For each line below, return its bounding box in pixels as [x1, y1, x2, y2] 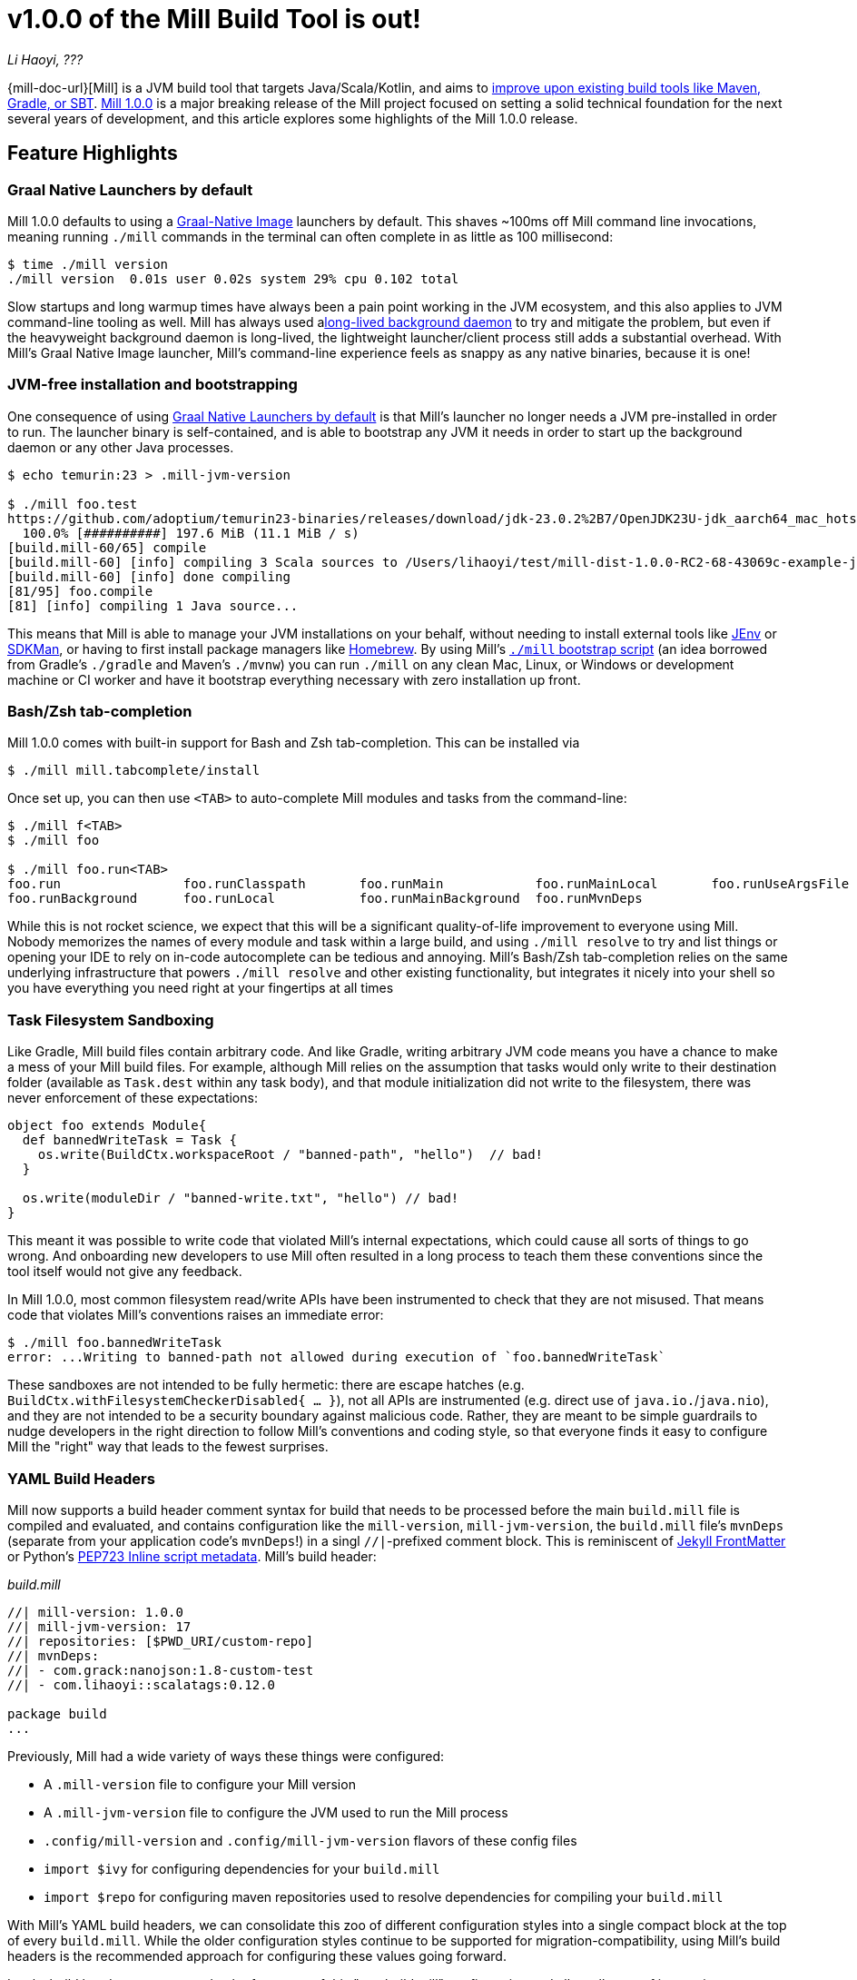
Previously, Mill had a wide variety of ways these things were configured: [7, 1747, 445, 1764]
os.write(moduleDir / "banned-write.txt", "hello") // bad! [22, 1191, 459, 1206]
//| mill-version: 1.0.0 [7, 1604, 183, 1619]
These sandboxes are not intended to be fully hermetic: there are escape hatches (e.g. [7, 1377, 525, 1393]
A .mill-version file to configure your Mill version [44, 1776, 356, 1792]
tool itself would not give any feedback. [7, 1263, 242, 1280]
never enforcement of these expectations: [7, 1090, 258, 1106]
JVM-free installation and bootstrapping [7, 375, 298, 394]
